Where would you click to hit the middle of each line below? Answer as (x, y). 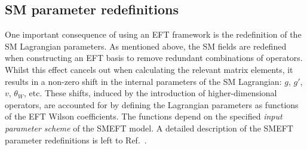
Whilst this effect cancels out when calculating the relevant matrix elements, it (149, 69)
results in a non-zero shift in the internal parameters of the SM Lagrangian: (143, 81)
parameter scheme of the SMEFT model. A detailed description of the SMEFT (149, 128)
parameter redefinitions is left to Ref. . (76, 140)
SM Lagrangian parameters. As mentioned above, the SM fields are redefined (146, 46)
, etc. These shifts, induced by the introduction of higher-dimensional (150, 93)
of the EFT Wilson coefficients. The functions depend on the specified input (144, 116)
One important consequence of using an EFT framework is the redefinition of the (153, 34)
